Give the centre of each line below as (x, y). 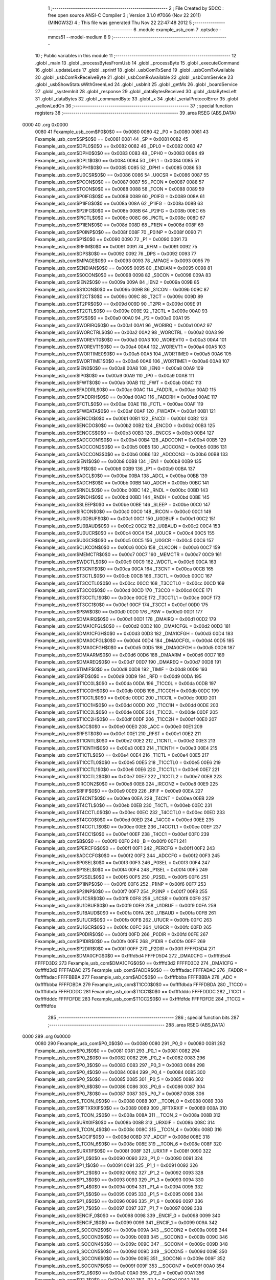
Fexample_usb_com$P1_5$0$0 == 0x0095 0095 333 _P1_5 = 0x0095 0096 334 (119, 1194)
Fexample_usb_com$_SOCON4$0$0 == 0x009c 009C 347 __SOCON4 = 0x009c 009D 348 (132, 1244)
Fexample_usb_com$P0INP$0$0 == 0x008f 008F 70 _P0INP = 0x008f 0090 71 (118, 232)
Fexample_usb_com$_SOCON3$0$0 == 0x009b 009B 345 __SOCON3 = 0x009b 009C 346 (131, 1237)
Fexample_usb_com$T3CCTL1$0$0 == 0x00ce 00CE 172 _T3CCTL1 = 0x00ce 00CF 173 (128, 598)
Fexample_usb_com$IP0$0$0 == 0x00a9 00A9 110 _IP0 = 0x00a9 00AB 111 (115, 375)
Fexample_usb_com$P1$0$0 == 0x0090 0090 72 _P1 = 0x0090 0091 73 (111, 239)
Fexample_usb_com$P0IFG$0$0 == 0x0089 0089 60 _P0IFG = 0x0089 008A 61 (120, 196)
